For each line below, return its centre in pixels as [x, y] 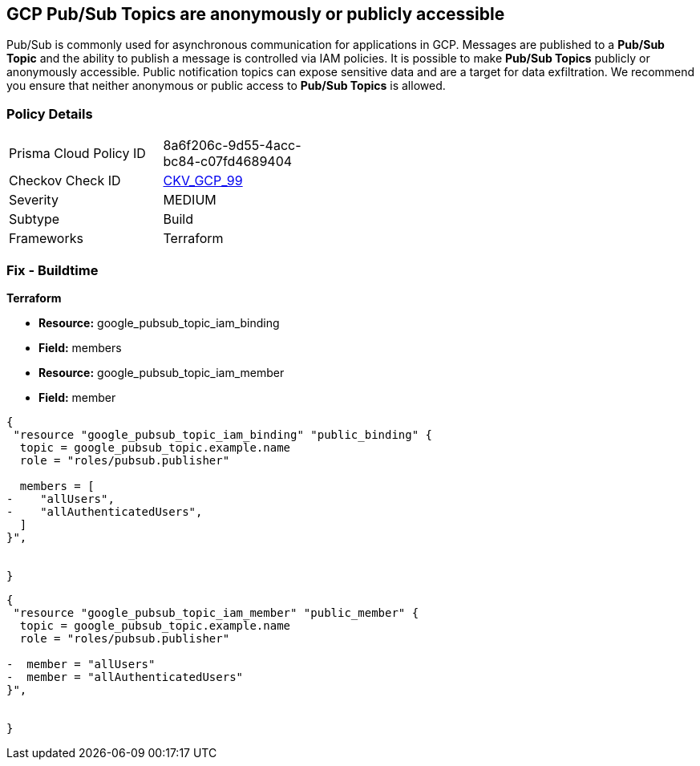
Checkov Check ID [65, 181]
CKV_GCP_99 [203, 181]
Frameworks [46, 239]
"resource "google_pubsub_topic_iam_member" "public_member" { [216, 612]
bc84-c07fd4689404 [228, 162]
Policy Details [50, 113]
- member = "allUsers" [81, 664]
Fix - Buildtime [53, 270]
